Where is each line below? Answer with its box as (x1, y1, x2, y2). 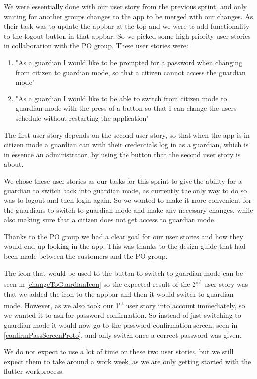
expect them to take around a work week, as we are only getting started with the (4, 356, 251, 366)
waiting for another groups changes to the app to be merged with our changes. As (4, 11, 253, 21)
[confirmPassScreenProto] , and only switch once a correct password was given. (4, 329, 242, 340)
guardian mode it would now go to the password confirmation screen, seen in (4, 319, 238, 330)
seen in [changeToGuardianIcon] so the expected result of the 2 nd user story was (4, 278, 248, 289)
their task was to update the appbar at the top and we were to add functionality (4, 21, 250, 31)
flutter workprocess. (4, 366, 64, 376)
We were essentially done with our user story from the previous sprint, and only (4, 1, 247, 11)
